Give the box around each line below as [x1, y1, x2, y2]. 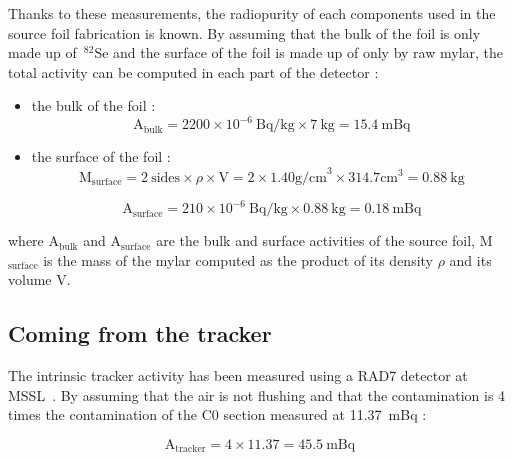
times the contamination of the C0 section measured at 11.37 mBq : [8, 404, 427, 425]
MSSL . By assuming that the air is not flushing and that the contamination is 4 [8, 384, 506, 405]
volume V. [8, 269, 71, 290]
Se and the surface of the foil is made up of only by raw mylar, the [94, 42, 504, 63]
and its [449, 249, 492, 270]
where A [8, 230, 59, 251]
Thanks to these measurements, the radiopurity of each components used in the [8, 3, 496, 23]
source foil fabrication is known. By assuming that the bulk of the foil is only [8, 22, 481, 43]
